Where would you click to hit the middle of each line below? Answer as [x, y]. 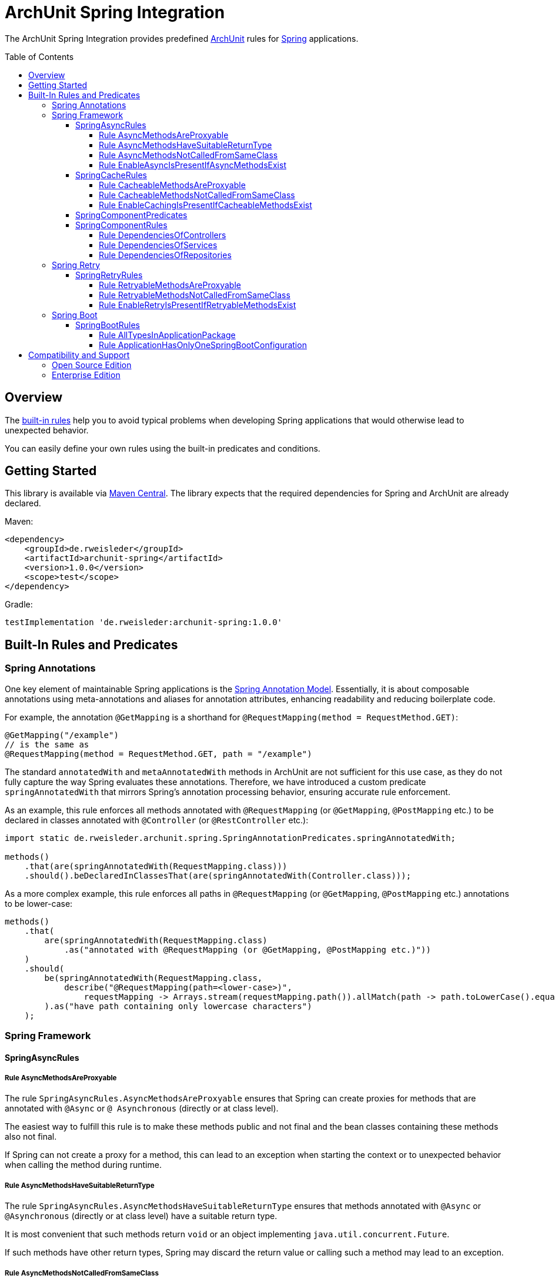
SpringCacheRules [111, 175]
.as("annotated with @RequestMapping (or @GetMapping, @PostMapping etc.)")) [248, 949]
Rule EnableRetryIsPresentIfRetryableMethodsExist [198, 305]
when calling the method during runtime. [83, 1165]
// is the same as [47, 744]
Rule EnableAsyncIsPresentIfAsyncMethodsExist [193, 165]
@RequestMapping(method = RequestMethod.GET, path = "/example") [158, 754]
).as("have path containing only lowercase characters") [178, 1006]
